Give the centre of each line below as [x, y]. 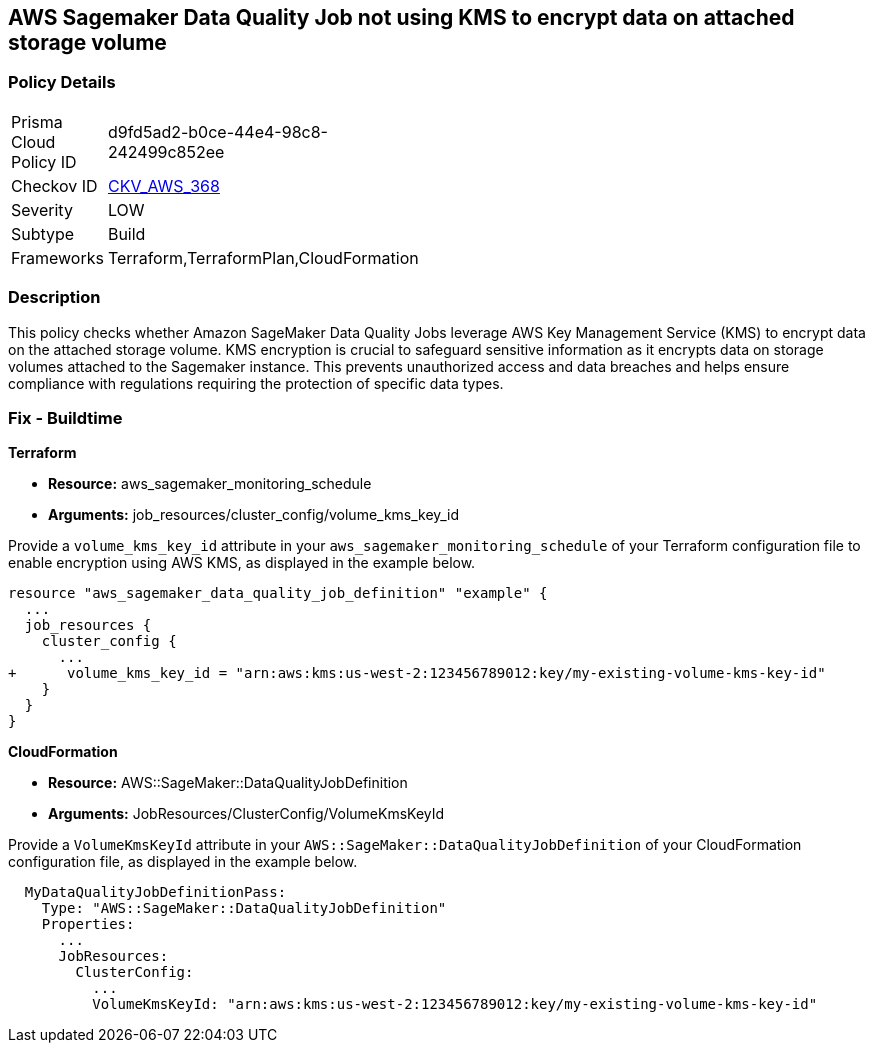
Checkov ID [54, 185]
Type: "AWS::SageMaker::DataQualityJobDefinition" [244, 908]
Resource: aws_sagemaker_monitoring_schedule [210, 484]
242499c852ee [166, 151]
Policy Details [62, 82]
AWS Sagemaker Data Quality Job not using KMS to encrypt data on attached [401, 17]
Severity [42, 209]
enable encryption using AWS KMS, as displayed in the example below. [242, 563]
